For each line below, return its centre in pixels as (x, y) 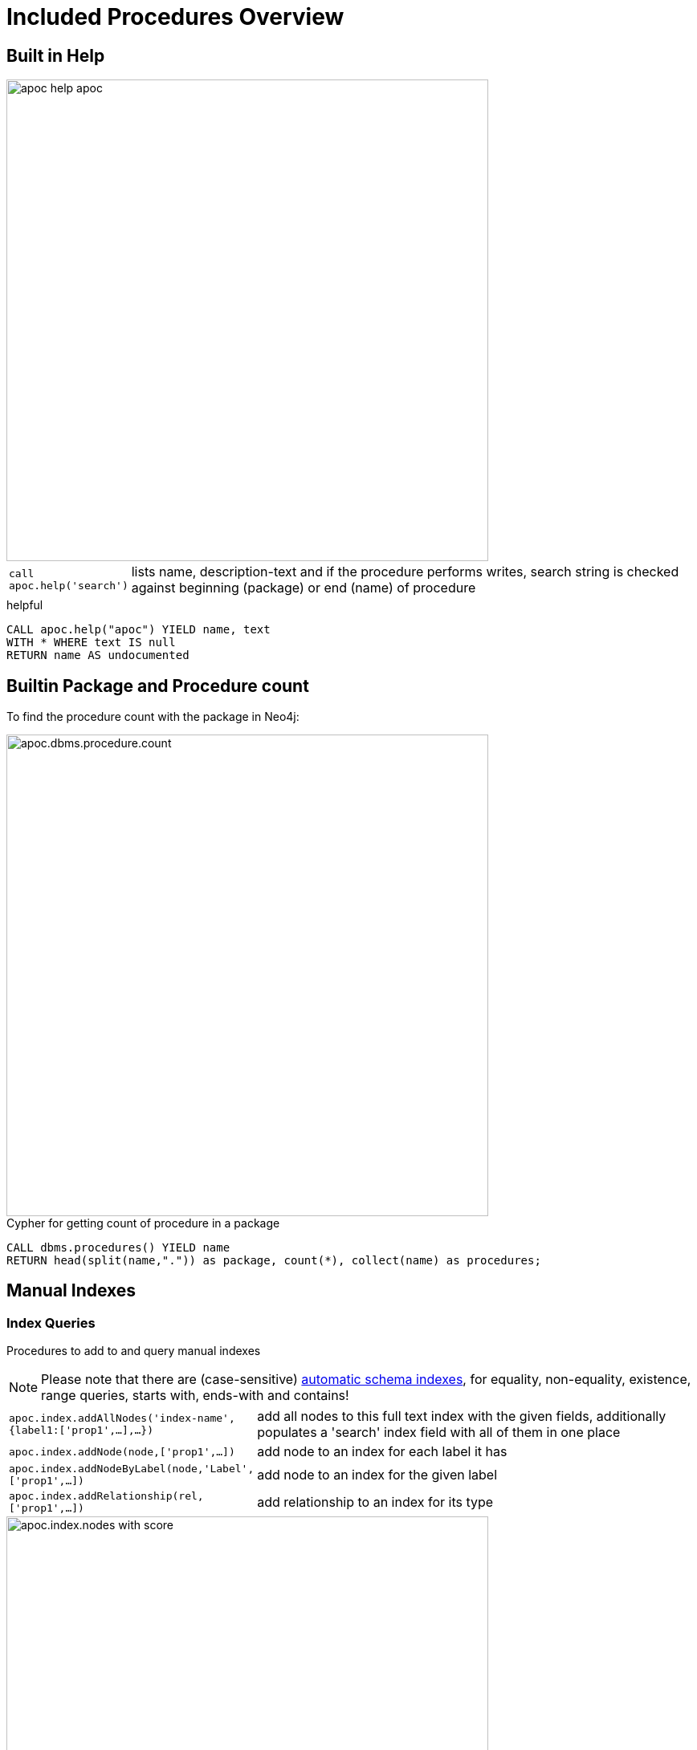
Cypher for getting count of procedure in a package (143, 1223)
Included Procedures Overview (175, 17)
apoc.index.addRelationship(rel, (106, 1496)
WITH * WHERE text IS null (91, 643)
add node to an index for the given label (377, 1475)
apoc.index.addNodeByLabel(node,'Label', (132, 1469)
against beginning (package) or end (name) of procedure (304, 588)
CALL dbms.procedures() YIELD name (118, 1248)
